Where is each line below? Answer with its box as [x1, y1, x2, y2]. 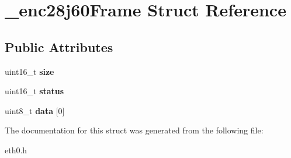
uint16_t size [5, 65, 54, 77]
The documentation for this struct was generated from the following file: [5, 124, 264, 136]
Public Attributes [5, 37, 113, 56]
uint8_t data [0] [5, 104, 65, 116]
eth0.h [5, 143, 27, 156]
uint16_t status [5, 85, 64, 97]
